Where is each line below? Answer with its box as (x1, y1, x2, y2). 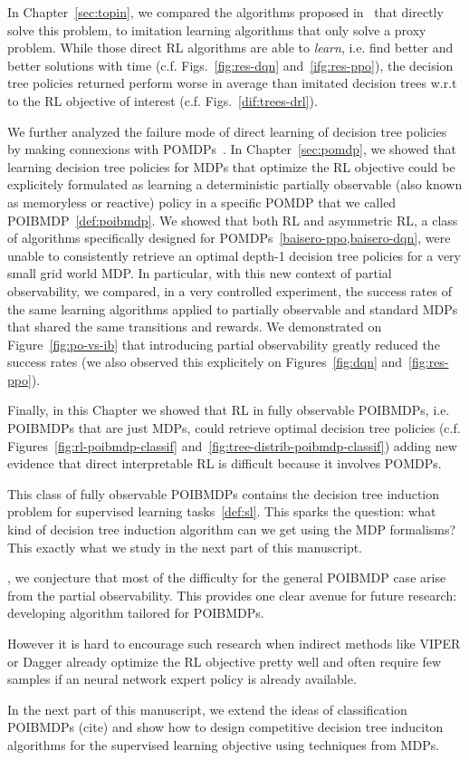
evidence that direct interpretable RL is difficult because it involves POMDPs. (7, 454, 442, 473)
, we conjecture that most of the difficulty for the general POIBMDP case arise (7, 568, 446, 587)
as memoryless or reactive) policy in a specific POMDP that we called (7, 192, 397, 211)
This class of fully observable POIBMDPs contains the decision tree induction (7, 484, 440, 503)
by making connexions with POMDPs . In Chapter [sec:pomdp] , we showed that (7, 139, 457, 159)
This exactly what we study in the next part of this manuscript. (7, 537, 362, 556)
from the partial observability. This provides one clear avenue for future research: (7, 585, 457, 604)
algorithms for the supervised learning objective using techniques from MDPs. (7, 735, 440, 754)
